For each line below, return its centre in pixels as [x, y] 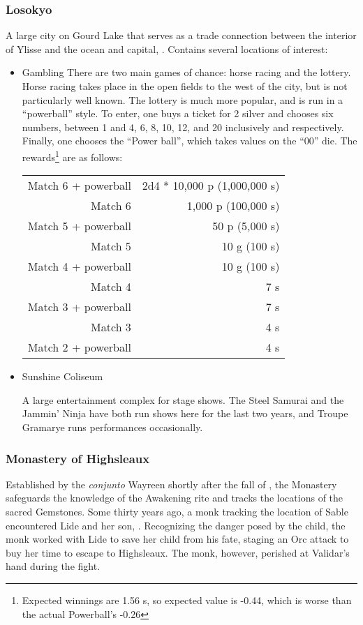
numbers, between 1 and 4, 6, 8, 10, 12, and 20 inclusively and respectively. [183, 127]
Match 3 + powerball [79, 307]
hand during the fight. [53, 566]
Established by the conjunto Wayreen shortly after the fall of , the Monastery [171, 484]
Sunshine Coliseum [62, 376]
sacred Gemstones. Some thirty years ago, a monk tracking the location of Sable [177, 511]
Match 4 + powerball [79, 266]
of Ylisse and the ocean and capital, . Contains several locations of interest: [167, 48]
